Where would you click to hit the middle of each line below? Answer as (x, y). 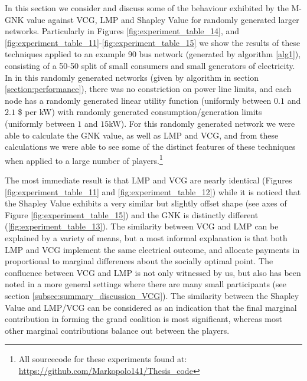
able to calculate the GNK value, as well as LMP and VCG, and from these (142, 135)
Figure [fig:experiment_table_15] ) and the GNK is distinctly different (132, 214)
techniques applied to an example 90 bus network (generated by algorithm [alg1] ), (153, 54)
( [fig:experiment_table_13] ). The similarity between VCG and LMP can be (142, 226)
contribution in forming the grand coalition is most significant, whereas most (143, 319)
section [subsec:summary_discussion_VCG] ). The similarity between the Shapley (152, 295)
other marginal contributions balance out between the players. (117, 330)
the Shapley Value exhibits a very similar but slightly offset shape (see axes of (146, 203)
